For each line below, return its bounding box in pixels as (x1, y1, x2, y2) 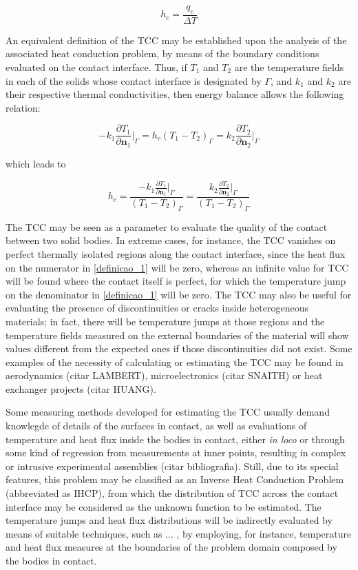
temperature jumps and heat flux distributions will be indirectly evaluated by (6, 513, 333, 527)
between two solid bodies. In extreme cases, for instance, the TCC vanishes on (6, 233, 336, 247)
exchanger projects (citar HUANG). (6, 381, 156, 396)
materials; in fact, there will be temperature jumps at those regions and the (6, 314, 325, 328)
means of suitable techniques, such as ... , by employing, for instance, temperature (6, 526, 352, 540)
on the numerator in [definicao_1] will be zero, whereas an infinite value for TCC (6, 260, 349, 274)
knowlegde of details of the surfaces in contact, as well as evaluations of (6, 418, 307, 433)
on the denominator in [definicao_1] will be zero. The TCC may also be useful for (6, 287, 352, 301)
